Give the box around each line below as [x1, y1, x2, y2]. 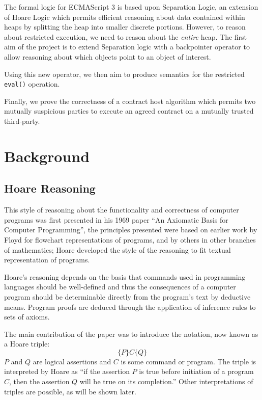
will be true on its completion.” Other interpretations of [79, 376, 253, 387]
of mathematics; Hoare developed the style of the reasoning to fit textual [4, 244, 231, 255]
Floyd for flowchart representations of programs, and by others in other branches [4, 234, 256, 245]
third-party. [4, 116, 40, 126]
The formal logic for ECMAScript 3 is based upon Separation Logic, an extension [4, 2, 258, 12]
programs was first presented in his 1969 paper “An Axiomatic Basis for [4, 214, 228, 225]
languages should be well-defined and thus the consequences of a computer [4, 281, 236, 292]
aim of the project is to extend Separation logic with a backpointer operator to [4, 41, 250, 52]
